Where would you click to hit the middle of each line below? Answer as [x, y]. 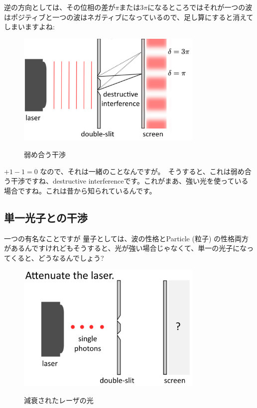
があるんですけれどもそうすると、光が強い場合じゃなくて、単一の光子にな [126, 248]
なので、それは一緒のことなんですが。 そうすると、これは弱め [142, 171]
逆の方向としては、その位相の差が [60, 7]
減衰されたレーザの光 [59, 400]
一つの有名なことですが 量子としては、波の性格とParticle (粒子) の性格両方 [127, 238]
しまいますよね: [29, 27]
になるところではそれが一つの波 [200, 7]
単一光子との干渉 [46, 217]
